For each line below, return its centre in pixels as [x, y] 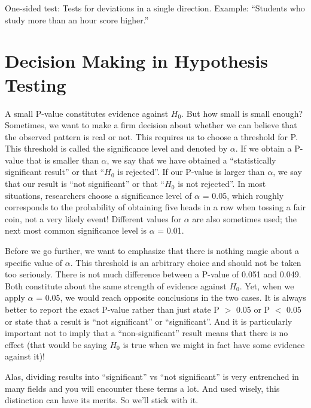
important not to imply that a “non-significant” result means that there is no [147, 333]
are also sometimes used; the [244, 218]
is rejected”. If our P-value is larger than [191, 172]
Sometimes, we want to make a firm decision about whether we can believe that [151, 125]
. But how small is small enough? [242, 113]
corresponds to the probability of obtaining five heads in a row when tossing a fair [155, 207]
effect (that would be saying [56, 344]
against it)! [25, 356]
